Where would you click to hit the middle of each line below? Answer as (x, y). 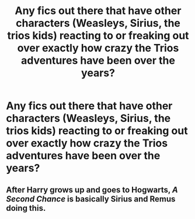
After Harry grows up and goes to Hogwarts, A (92, 189)
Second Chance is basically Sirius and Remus (91, 199)
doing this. (26, 208)
